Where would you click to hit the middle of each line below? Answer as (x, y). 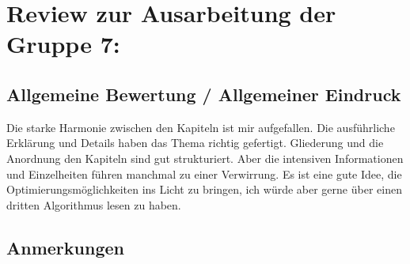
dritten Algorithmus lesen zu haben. (94, 204)
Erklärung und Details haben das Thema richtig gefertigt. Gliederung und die (195, 143)
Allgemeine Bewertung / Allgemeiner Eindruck (204, 94)
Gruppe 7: (63, 44)
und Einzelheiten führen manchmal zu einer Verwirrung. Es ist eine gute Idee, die (204, 173)
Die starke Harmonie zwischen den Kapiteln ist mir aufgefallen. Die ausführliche (201, 127)
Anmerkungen (65, 247)
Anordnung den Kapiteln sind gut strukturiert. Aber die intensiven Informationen (205, 158)
